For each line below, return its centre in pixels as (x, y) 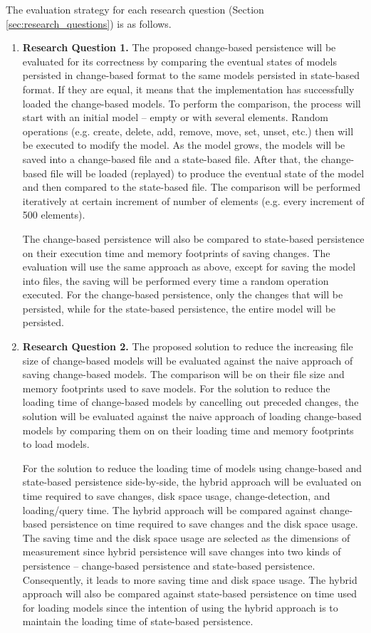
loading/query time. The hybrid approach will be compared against (169, 509)
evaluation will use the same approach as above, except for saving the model (189, 267)
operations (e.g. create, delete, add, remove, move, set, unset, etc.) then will (188, 131)
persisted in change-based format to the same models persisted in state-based (191, 75)
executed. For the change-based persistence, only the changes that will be (183, 294)
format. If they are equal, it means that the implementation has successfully (188, 89)
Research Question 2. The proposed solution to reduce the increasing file (188, 346)
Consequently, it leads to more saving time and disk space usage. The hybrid (190, 579)
